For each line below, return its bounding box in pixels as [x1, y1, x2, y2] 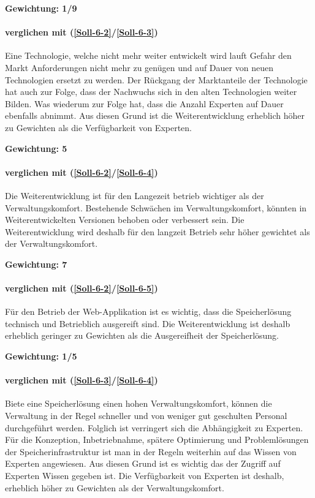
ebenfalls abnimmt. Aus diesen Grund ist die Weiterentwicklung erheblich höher [5, 109, 305, 122]
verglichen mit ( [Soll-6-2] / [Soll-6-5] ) [5, 282, 158, 295]
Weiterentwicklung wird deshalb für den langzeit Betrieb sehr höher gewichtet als [5, 225, 310, 238]
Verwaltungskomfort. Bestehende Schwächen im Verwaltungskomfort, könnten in [5, 201, 307, 214]
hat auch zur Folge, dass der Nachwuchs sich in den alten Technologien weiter [5, 85, 297, 98]
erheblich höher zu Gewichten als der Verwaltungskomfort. [5, 481, 224, 494]
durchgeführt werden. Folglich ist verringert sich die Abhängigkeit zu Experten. [5, 421, 303, 434]
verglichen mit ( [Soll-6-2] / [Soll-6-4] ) [5, 165, 158, 178]
